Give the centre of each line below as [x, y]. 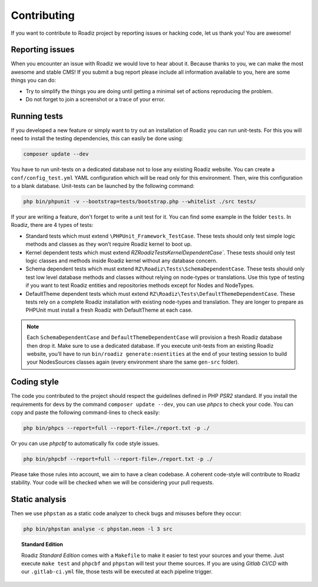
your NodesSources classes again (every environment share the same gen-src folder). [133, 362]
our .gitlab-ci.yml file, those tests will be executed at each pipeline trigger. [117, 572]
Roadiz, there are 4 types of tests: [52, 225]
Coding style [35, 382]
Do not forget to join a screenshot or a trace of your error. [95, 100]
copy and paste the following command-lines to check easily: [85, 412]
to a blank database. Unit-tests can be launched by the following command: [102, 186]
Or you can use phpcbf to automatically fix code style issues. [85, 443]
